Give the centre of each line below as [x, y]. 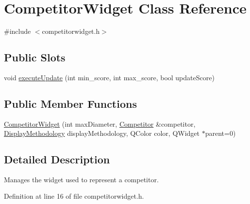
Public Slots [35, 57]
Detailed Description [57, 159]
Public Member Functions [70, 103]
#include [17, 31]
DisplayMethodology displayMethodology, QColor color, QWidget [102, 133]
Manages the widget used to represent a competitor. [81, 180]
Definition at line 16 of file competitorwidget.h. [74, 196]
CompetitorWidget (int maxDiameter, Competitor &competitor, [100, 124]
